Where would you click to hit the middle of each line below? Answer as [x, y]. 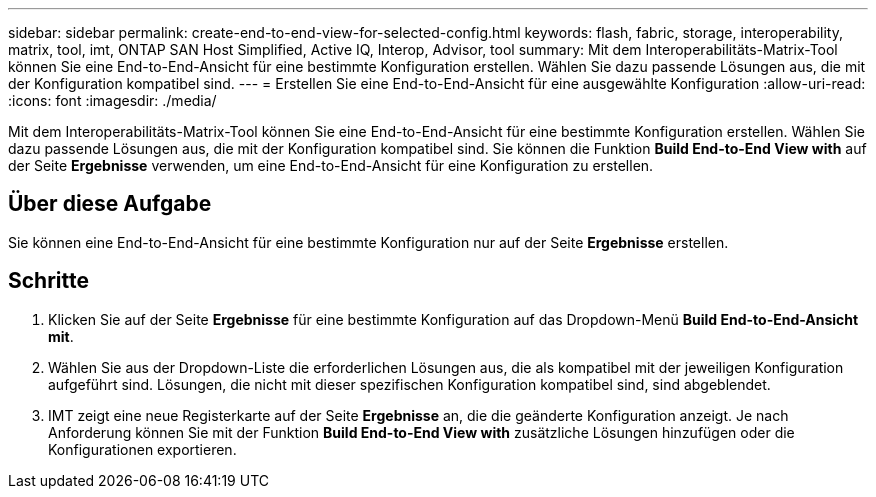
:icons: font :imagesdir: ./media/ [112, 100]
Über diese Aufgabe [110, 204]
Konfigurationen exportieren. [142, 449]
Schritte [48, 281]
